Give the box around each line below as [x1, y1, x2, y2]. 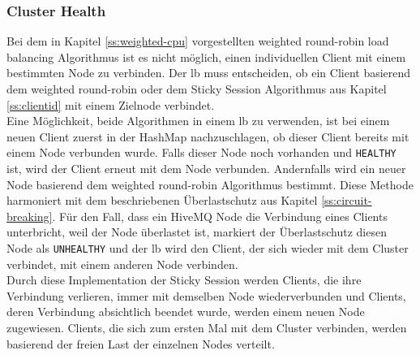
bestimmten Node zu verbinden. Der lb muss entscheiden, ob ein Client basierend [6, 64, 411, 81]
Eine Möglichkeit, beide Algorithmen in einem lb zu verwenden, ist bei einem [6, 112, 390, 129]
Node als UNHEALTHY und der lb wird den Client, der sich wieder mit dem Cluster [6, 240, 409, 256]
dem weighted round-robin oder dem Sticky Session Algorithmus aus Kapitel [6, 80, 387, 97]
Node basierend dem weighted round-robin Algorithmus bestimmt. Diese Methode [6, 175, 414, 193]
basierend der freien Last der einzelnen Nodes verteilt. [6, 335, 275, 352]
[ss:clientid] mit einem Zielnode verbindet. [6, 96, 215, 113]
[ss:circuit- [321, 192, 372, 209]
